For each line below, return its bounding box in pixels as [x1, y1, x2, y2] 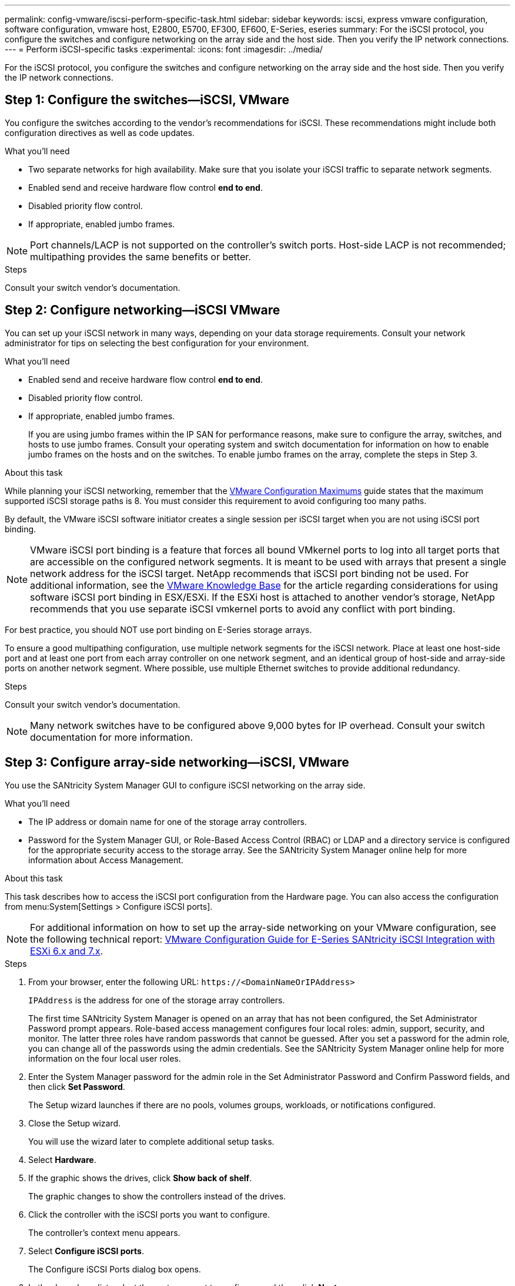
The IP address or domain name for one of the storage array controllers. [28, 816, 307, 827]
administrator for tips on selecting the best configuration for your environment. [5, 337, 309, 348]
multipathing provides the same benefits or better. [30, 250, 251, 263]
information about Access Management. [28, 854, 183, 865]
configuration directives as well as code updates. [5, 127, 195, 138]
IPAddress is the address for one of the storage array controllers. [28, 995, 285, 1005]
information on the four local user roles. [28, 1053, 181, 1063]
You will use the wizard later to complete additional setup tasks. [28, 1136, 275, 1146]
